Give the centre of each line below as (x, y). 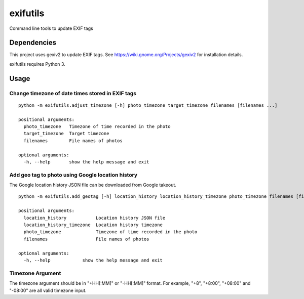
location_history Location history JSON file (94, 218)
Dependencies (33, 43)
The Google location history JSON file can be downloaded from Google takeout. (93, 185)
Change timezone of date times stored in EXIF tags (73, 93)
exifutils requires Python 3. (37, 64)
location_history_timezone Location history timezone (93, 225)
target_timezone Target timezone (66, 134)
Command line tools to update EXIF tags (51, 28)
